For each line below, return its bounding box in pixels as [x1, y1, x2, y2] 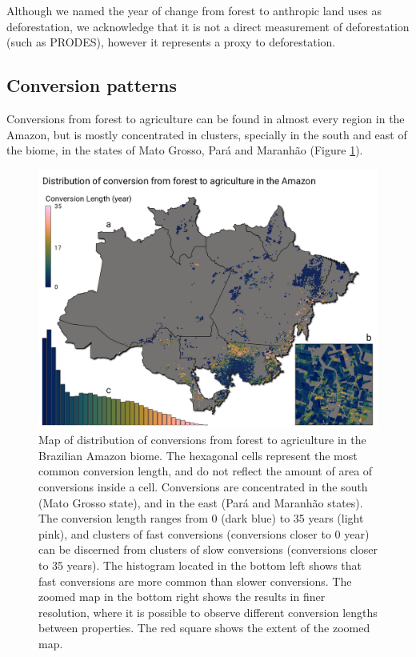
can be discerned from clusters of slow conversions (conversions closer [38, 541, 378, 558]
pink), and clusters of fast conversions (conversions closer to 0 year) [38, 525, 370, 542]
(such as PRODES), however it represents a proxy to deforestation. [6, 34, 336, 50]
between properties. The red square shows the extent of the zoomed [38, 619, 370, 636]
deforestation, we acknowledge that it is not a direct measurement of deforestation [6, 18, 410, 34]
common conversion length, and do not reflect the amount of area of [38, 463, 373, 479]
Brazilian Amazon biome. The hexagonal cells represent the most [38, 447, 358, 463]
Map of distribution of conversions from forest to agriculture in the [38, 431, 366, 448]
